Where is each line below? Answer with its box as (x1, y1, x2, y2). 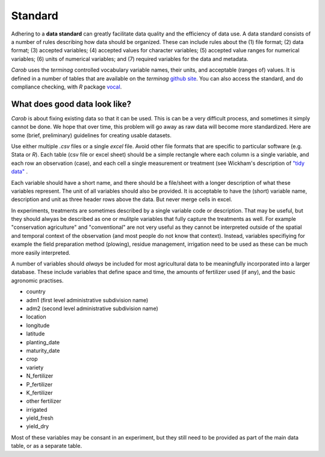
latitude (26, 330, 45, 337)
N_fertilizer (26, 372, 54, 379)
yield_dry (26, 423, 49, 430)
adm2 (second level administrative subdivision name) (26, 305, 159, 312)
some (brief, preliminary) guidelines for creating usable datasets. (11, 131, 172, 138)
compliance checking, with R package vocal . (11, 83, 122, 90)
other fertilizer (26, 397, 61, 405)
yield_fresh (26, 414, 54, 421)
